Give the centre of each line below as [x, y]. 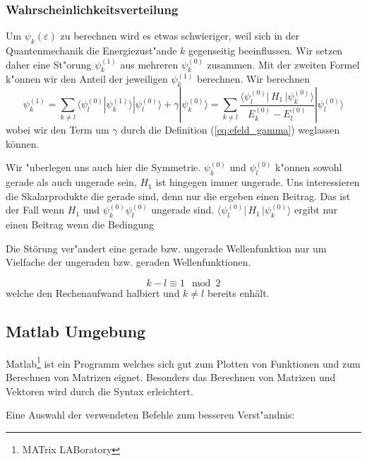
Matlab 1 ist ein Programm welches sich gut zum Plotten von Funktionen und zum [183, 362]
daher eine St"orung [49, 64]
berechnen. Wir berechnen [253, 79]
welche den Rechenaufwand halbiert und [93, 292]
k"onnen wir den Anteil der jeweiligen [87, 79]
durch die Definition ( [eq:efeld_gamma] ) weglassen [230, 130]
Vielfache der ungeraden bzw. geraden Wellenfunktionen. [128, 262]
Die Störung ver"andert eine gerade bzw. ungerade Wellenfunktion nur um [166, 248]
